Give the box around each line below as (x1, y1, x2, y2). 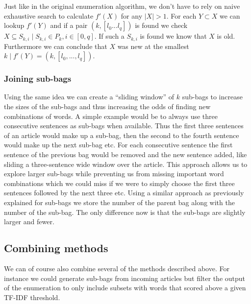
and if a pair (50, 20, 88, 30)
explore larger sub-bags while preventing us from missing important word (4, 168, 224, 179)
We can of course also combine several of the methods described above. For (4, 263, 229, 273)
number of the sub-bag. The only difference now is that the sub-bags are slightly (4, 207, 246, 217)
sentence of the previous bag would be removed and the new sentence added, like (4, 149, 247, 160)
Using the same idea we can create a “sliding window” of (4, 92, 175, 102)
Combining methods (4, 240, 108, 256)
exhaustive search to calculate (4, 10, 94, 21)
